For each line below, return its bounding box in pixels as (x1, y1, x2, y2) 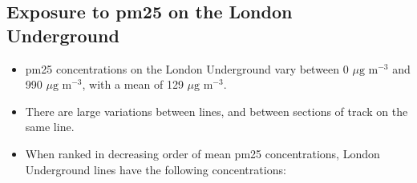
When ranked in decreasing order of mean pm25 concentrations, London (25, 145, 380, 161)
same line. (25, 118, 75, 135)
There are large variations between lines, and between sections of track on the (25, 102, 408, 119)
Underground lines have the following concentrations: (25, 161, 286, 177)
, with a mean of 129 (82, 76, 184, 93)
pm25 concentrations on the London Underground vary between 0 (25, 60, 349, 77)
